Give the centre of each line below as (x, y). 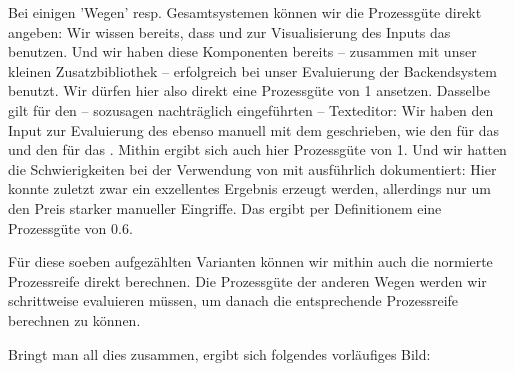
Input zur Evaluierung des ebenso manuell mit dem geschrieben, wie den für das (254, 129)
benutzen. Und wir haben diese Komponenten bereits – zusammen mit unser (242, 51)
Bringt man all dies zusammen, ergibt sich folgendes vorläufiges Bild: (219, 353)
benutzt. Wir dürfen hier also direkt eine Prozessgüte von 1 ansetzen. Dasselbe (249, 90)
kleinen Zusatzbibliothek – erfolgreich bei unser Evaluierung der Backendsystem (252, 70)
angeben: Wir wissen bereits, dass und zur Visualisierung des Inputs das (229, 31)
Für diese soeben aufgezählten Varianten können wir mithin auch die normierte (250, 261)
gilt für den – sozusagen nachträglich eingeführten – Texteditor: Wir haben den (251, 109)
